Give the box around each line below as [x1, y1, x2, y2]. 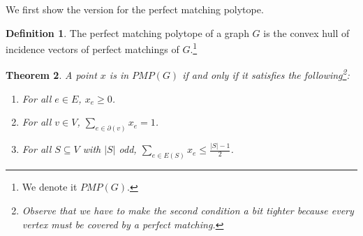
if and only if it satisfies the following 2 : [182, 66, 350, 82]
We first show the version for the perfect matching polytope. [6, 2, 264, 16]
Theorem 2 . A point [6, 68, 97, 82]
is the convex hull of [263, 25, 350, 40]
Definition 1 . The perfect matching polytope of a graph [6, 25, 249, 40]
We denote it [22, 179, 77, 194]
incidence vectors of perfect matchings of [6, 41, 179, 56]
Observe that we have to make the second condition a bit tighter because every [22, 202, 354, 217]
